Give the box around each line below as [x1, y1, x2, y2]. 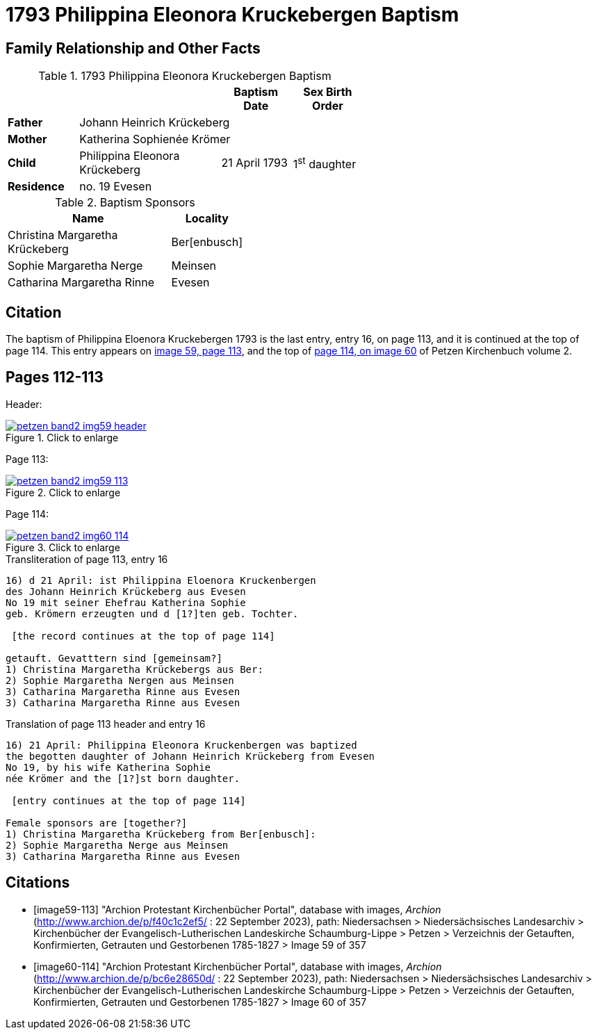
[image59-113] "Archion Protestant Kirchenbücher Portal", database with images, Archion [33, 903, 441, 915]
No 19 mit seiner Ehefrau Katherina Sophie [6, 596, 246, 608]
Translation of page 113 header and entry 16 [6, 717, 206, 730]
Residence [8, 179, 65, 194]
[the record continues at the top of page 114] [11, 630, 275, 642]
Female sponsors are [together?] [6, 817, 188, 829]
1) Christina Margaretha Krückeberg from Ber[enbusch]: [6, 828, 316, 840]
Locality [185, 211, 229, 226]
